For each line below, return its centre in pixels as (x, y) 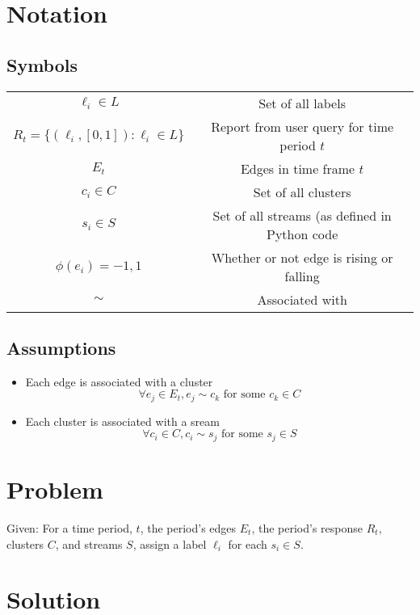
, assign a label (170, 543)
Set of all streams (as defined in (302, 215)
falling (302, 276)
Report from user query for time (302, 126)
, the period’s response (307, 528)
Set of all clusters (302, 192)
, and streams (89, 543)
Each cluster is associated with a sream (122, 421)
